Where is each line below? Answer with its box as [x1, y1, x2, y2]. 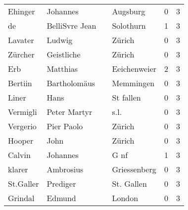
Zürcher [8, 49, 35, 60]
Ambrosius [47, 163, 84, 175]
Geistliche [47, 49, 81, 60]
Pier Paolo [47, 120, 83, 132]
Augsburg [112, 5, 145, 17]
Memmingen [112, 77, 155, 89]
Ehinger [8, 5, 35, 17]
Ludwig [47, 34, 73, 46]
